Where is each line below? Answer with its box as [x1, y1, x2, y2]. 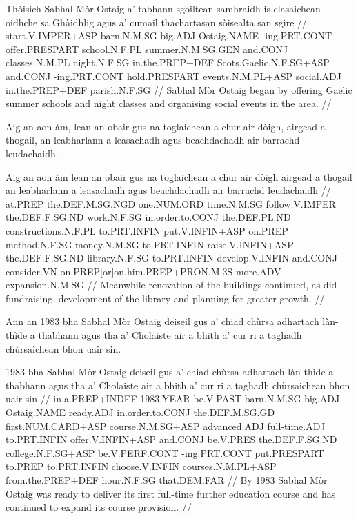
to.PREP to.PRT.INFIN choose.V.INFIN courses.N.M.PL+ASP [6, 459, 277, 473]
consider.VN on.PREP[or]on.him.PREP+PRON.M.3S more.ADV [6, 264, 281, 278]
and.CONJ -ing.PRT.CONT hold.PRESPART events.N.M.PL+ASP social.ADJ [6, 68, 341, 83]
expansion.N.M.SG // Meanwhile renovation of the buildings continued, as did [6, 277, 337, 292]
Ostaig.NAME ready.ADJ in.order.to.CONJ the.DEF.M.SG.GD [6, 405, 275, 420]
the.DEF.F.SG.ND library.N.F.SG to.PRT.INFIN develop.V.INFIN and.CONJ [6, 251, 337, 265]
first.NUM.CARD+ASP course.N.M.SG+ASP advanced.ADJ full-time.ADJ [6, 418, 326, 433]
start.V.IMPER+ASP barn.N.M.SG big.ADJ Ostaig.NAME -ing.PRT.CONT [6, 28, 332, 43]
